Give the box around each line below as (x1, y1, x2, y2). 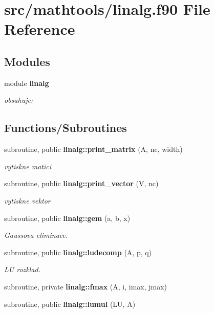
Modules (4, 53, 50, 69)
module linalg (4, 77, 49, 88)
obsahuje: (4, 95, 33, 105)
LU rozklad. (4, 264, 40, 275)
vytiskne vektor (4, 195, 51, 206)
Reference (4, 18, 75, 39)
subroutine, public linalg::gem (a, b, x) (4, 212, 131, 223)
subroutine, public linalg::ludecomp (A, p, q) (4, 247, 152, 257)
